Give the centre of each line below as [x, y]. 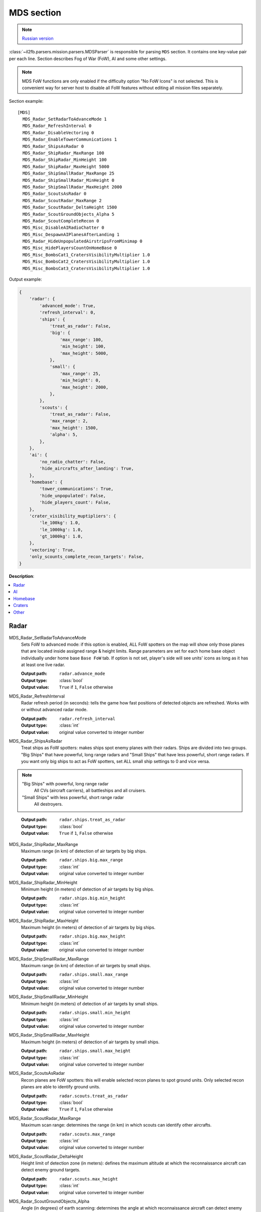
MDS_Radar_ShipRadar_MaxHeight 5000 [66, 167]
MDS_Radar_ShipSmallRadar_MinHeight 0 [68, 180]
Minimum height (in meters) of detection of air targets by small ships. [90, 1004]
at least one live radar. [43, 665]
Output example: [25, 279]
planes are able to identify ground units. [61, 1087]
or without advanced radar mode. [54, 710]
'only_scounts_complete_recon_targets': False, [87, 557]
